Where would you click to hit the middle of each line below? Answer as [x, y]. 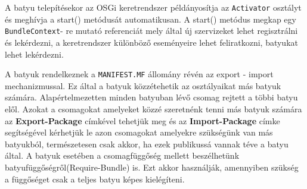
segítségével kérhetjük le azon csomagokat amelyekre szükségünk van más [139, 132]
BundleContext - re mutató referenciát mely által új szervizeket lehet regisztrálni [151, 31]
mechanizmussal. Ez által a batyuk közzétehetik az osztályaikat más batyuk [143, 85]
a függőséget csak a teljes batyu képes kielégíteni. [95, 179]
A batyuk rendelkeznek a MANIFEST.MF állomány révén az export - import [139, 74]
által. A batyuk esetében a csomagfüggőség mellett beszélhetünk [122, 155]
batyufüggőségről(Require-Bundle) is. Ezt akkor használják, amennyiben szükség [152, 167]
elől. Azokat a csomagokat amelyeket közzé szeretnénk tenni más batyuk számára [153, 108]
